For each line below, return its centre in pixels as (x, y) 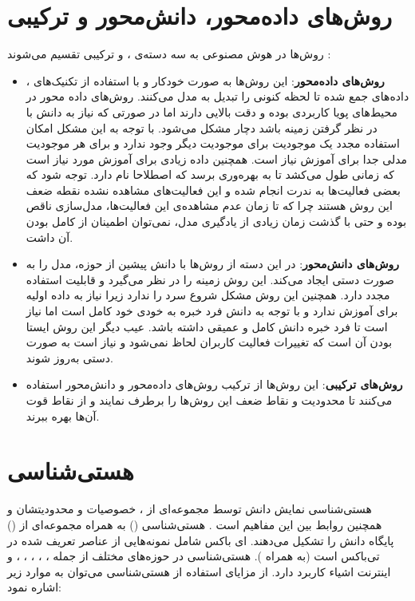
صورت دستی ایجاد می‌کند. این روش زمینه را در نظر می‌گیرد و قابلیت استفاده (210, 279)
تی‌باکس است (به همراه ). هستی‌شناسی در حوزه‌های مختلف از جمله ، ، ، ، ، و (194, 556)
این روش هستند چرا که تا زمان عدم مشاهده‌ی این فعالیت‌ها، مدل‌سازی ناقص (209, 206)
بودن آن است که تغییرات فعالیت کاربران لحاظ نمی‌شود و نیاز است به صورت (209, 342)
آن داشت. (49, 237)
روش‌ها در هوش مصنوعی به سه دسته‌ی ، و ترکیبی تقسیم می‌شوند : (169, 54)
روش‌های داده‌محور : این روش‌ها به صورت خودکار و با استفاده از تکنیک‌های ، (205, 80)
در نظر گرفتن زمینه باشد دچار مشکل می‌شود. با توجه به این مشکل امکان (202, 127)
